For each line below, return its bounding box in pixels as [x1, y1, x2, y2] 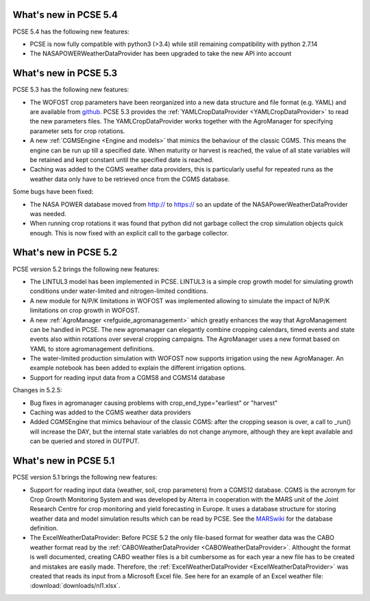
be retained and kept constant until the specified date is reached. [29, 155, 214, 164]
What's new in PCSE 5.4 [12, 9, 118, 21]
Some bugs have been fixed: [12, 187, 94, 196]
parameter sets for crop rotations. [29, 127, 125, 135]
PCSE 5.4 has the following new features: [12, 27, 129, 36]
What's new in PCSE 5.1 [12, 455, 115, 467]
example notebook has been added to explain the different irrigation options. [29, 364, 247, 372]
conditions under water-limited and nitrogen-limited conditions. [29, 287, 208, 295]
